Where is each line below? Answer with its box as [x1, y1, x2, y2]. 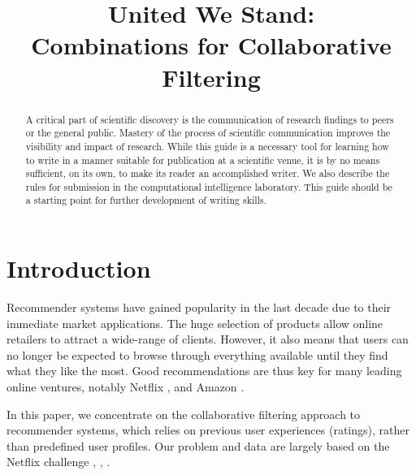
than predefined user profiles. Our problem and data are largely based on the [6, 437, 390, 454]
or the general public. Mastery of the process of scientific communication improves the [25, 126, 391, 140]
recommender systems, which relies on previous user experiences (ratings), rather [6, 421, 409, 438]
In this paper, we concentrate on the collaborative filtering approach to [6, 405, 361, 422]
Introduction [6, 252, 151, 285]
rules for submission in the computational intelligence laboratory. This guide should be [25, 179, 392, 193]
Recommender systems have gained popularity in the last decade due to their [6, 299, 392, 316]
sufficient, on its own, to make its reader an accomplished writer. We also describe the [25, 166, 390, 180]
